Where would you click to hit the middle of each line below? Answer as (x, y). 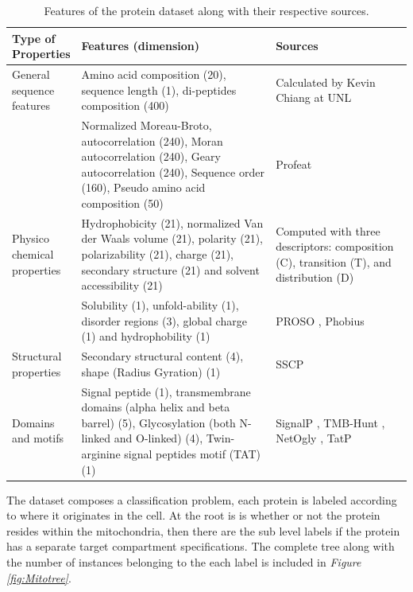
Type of (34, 38)
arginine (101, 453)
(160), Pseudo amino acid (143, 187)
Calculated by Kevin (326, 82)
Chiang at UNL (314, 97)
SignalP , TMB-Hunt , (330, 422)
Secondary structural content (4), (162, 356)
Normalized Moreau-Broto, (147, 125)
